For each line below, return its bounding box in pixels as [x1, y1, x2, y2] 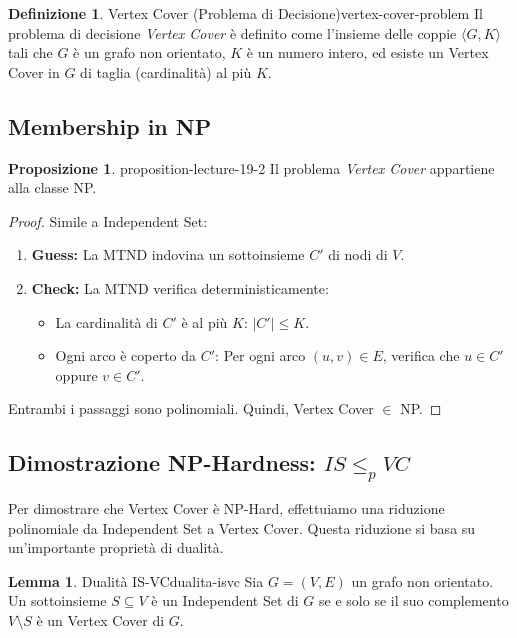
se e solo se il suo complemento [319, 590, 509, 611]
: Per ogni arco [215, 345, 306, 366]
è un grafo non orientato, [73, 42, 226, 63]
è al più [181, 311, 228, 332]
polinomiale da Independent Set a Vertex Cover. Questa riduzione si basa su [8, 517, 476, 538]
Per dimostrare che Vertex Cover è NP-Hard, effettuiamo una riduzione [8, 497, 445, 518]
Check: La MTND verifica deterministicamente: [31, 277, 329, 298]
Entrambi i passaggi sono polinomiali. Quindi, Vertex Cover [8, 398, 374, 419]
